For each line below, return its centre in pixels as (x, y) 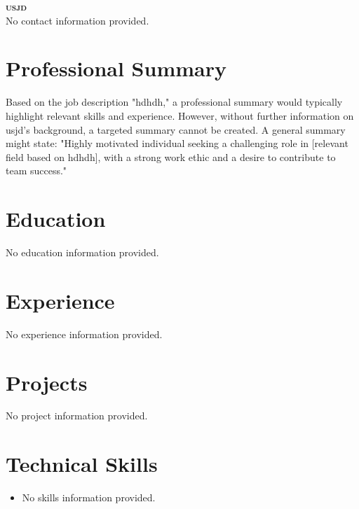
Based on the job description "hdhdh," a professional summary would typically (174, 102)
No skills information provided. (89, 497)
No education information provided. (82, 252)
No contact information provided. (77, 20)
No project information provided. (77, 416)
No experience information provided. (84, 334)
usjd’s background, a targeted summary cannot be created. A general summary (176, 129)
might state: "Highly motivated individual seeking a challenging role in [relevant (177, 143)
